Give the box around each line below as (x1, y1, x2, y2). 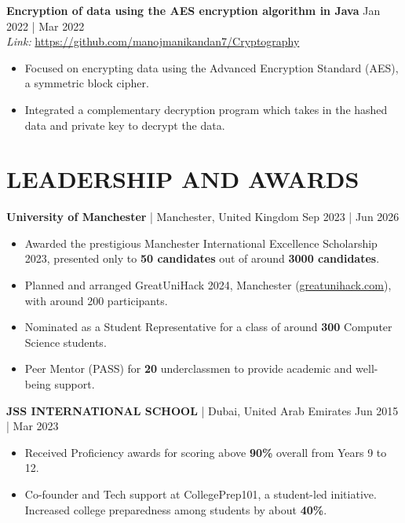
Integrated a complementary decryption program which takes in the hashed (24, 101, 388, 117)
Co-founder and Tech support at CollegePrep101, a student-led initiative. (24, 486, 377, 502)
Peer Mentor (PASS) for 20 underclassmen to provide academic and (24, 360, 352, 377)
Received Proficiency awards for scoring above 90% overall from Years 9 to (24, 444, 387, 460)
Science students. (24, 333, 107, 350)
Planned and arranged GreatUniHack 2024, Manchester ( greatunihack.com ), (24, 277, 392, 293)
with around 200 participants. (24, 292, 168, 308)
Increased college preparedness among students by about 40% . (24, 501, 327, 517)
